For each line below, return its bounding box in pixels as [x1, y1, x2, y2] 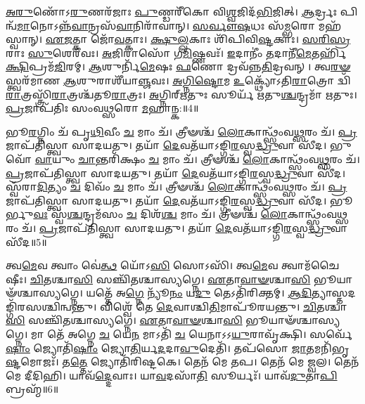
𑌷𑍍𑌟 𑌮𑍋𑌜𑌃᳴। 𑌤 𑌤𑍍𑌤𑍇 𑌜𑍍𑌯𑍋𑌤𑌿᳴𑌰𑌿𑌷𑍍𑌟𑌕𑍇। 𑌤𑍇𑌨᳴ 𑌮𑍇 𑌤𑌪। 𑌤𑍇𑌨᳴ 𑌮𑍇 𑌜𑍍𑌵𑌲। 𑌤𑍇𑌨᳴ [6, 354, 359, 369]
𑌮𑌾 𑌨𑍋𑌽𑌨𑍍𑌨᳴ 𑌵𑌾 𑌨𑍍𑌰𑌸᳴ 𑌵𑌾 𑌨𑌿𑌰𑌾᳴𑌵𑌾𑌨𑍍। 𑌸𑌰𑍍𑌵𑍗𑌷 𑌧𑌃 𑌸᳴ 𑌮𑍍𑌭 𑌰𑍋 [16, 18, 316, 32]
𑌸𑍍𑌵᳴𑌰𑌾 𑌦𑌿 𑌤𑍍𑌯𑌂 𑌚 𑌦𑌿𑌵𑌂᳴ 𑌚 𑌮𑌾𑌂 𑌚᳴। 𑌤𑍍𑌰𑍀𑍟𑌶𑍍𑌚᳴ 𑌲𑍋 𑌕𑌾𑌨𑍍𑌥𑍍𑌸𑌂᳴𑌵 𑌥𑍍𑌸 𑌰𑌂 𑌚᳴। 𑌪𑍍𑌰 [6, 179, 347, 194]
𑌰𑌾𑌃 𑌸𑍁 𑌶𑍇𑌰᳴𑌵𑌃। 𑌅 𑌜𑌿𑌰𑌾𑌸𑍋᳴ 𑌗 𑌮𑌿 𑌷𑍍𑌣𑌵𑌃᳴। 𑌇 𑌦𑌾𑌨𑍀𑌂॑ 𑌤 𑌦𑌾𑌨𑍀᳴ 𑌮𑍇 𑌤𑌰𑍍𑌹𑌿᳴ [6, 45, 347, 60]
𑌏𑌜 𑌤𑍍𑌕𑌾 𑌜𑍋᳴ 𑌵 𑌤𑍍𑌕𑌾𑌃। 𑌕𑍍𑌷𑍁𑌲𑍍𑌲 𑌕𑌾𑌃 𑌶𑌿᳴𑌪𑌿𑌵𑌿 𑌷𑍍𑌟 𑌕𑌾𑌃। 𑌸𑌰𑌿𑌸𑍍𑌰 [45, 32, 351, 46]
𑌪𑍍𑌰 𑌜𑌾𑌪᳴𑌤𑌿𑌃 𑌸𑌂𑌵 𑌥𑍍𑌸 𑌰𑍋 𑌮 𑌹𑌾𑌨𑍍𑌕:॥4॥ [6, 100, 199, 115]
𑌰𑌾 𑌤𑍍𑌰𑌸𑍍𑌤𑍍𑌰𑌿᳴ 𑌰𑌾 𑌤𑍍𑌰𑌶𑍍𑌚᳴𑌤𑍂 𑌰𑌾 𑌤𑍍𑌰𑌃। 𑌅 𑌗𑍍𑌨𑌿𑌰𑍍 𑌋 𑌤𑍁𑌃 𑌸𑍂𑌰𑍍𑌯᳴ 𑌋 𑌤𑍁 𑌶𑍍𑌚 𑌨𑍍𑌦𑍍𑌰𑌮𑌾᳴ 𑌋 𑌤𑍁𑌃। [6, 86, 357, 101]
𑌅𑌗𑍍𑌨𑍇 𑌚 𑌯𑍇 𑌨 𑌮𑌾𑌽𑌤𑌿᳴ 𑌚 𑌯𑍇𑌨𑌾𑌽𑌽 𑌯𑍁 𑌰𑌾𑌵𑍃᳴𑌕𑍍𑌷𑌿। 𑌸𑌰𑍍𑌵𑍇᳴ [68, 327, 353, 341]
